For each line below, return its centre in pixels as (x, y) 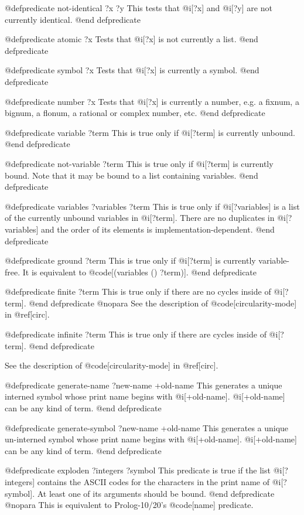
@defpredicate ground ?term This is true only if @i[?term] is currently (130, 260)
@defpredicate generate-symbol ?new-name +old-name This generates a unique (147, 427)
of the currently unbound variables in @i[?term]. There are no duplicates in (140, 218)
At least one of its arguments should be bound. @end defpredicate (156, 493)
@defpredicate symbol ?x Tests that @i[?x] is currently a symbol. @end (132, 70)
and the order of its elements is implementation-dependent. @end (158, 229)
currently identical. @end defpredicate (73, 19)
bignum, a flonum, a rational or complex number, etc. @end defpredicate (135, 113)
